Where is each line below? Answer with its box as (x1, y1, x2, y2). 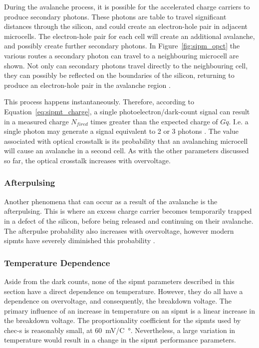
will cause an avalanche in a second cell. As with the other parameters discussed (4, 145, 249, 156)
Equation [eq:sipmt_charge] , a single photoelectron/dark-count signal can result (4, 106, 250, 116)
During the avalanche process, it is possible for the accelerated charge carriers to (4, 1, 250, 11)
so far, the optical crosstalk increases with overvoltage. (4, 155, 171, 165)
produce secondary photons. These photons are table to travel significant (4, 11, 227, 21)
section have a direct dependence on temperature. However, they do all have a (4, 286, 243, 296)
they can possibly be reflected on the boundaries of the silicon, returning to (4, 70, 235, 80)
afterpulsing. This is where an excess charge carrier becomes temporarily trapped (4, 206, 252, 216)
